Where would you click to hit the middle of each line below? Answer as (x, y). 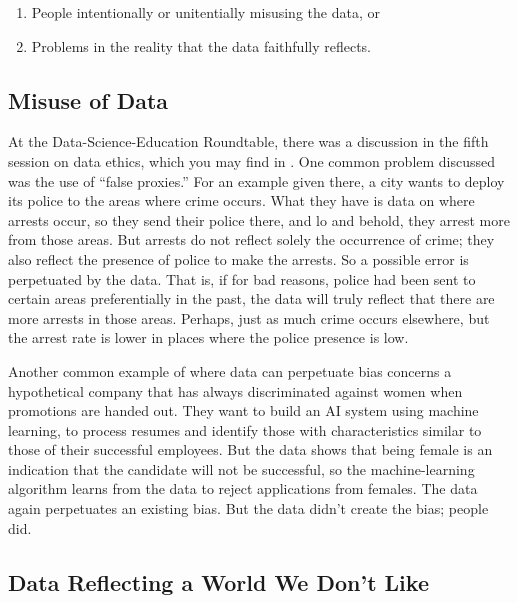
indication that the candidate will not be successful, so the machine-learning (241, 468)
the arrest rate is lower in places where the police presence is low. (208, 337)
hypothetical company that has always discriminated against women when (235, 390)
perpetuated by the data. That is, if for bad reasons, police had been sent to (242, 278)
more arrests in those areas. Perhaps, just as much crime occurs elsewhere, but (249, 317)
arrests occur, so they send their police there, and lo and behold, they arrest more (259, 219)
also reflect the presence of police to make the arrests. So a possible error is (238, 258)
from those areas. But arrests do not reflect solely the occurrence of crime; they (251, 239)
